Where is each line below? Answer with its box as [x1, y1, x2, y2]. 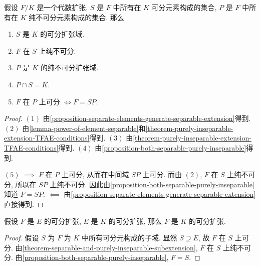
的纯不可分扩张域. [40, 62, 99, 73]
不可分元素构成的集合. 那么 [36, 12, 124, 22]
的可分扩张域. [40, 29, 85, 39]
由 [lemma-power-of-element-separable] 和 [22, 122, 146, 133]
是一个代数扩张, [37, 2, 88, 12]
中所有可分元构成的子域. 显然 [82, 232, 177, 243]
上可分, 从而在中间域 [61, 169, 129, 180]
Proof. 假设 [4, 232, 39, 243]
